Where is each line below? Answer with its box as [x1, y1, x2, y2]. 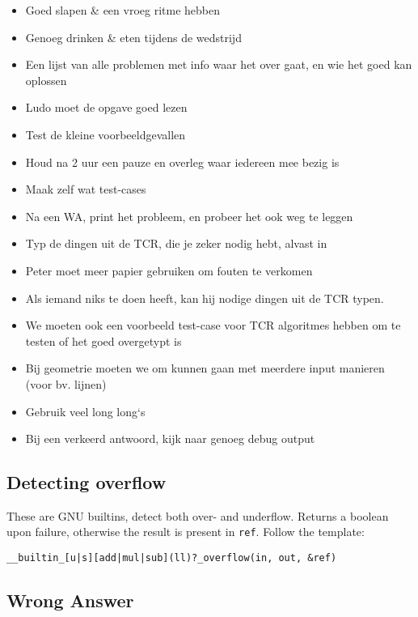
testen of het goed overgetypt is [25, 332, 182, 349]
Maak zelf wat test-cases [25, 181, 146, 198]
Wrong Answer [6, 588, 134, 613]
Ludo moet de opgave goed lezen [25, 99, 188, 116]
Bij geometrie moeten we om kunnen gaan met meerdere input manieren [25, 360, 385, 377]
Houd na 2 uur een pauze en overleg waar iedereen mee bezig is [25, 153, 340, 170]
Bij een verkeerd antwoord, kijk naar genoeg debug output [25, 430, 315, 447]
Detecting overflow [6, 470, 167, 495]
